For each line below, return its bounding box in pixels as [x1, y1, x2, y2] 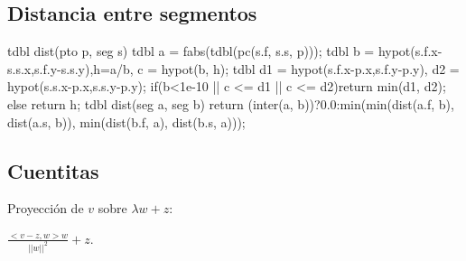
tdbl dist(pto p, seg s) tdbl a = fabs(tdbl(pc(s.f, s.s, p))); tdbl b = [7, 42, 375, 61]
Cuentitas [7, 156, 99, 184]
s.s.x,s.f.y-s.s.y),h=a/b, [7, 59, 134, 78]
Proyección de [7, 199, 84, 218]
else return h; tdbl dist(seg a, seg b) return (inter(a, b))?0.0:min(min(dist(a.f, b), [7, 94, 454, 113]
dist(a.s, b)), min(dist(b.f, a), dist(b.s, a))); [7, 112, 246, 131]
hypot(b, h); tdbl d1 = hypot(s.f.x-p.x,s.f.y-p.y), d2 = [161, 59, 460, 78]
